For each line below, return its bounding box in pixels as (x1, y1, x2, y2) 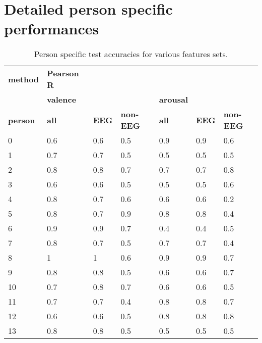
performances (4, 18, 99, 39)
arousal (159, 93, 188, 106)
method (8, 73, 39, 85)
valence (47, 93, 77, 106)
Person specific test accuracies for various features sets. (34, 48, 228, 60)
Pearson (47, 67, 79, 79)
